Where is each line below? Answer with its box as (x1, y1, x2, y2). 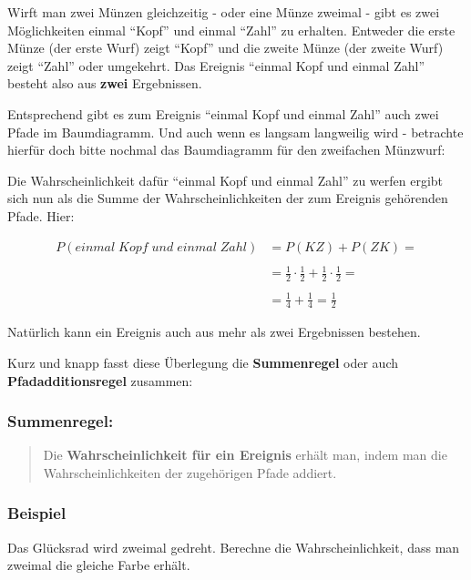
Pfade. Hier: (7, 206, 75, 225)
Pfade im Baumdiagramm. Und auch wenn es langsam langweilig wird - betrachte (7, 122, 464, 141)
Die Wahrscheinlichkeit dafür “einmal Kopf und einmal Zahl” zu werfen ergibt (7, 170, 444, 189)
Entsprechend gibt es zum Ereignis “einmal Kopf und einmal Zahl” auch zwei (7, 104, 439, 123)
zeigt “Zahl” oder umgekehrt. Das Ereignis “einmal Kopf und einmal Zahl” (7, 56, 425, 75)
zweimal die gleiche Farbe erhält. (7, 555, 190, 575)
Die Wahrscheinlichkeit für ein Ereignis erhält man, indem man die (43, 445, 447, 464)
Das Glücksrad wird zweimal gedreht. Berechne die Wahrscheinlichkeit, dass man (7, 537, 460, 556)
